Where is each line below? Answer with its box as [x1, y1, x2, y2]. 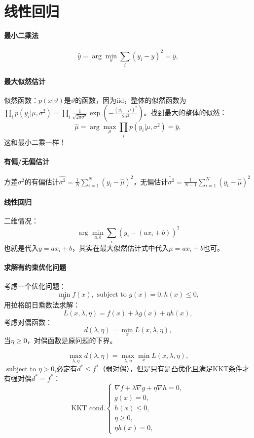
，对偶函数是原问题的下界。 [27, 335, 117, 346]
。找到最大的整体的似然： [144, 107, 227, 118]
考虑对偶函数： [4, 316, 52, 327]
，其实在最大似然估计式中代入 [72, 242, 169, 253]
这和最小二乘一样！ [4, 136, 66, 147]
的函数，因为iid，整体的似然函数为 [75, 94, 186, 105]
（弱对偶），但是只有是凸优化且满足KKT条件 [99, 363, 243, 374]
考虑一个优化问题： [4, 281, 66, 291]
